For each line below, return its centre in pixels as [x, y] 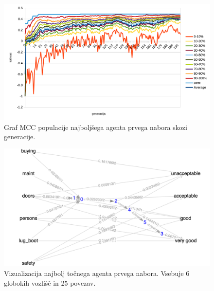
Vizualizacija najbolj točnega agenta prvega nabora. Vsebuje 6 [97, 273]
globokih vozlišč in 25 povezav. [50, 282]
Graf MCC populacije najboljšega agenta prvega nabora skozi [96, 127]
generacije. [20, 136]
